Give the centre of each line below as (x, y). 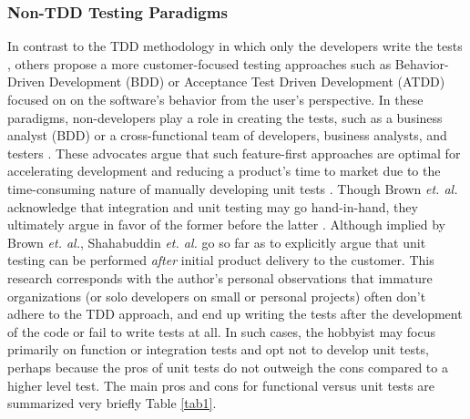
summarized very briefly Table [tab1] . (112, 403)
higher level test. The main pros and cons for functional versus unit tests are (221, 385)
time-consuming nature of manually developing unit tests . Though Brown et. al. (233, 188)
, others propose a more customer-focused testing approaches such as (199, 63)
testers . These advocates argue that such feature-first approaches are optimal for (234, 153)
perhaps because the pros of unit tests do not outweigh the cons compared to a (228, 367)
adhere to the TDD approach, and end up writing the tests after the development (235, 314)
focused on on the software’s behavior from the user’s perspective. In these (215, 99)
